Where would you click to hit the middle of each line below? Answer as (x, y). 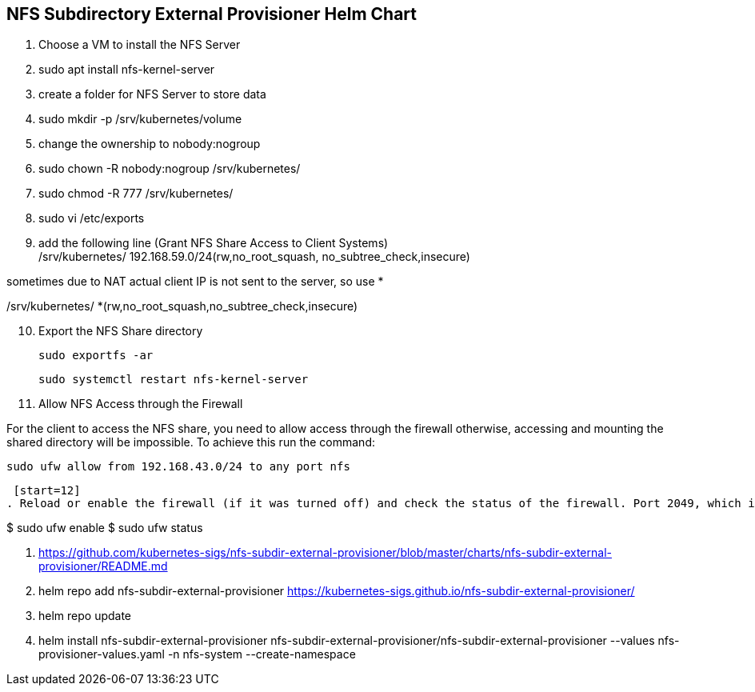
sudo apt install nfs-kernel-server (127, 70)
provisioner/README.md (103, 566)
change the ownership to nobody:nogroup (150, 144)
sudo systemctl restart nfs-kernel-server (174, 380)
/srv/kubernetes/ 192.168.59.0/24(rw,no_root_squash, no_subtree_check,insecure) (254, 257)
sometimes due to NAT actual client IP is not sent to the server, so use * (195, 282)
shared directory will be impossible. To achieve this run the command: (191, 442)
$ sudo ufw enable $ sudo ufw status (105, 528)
